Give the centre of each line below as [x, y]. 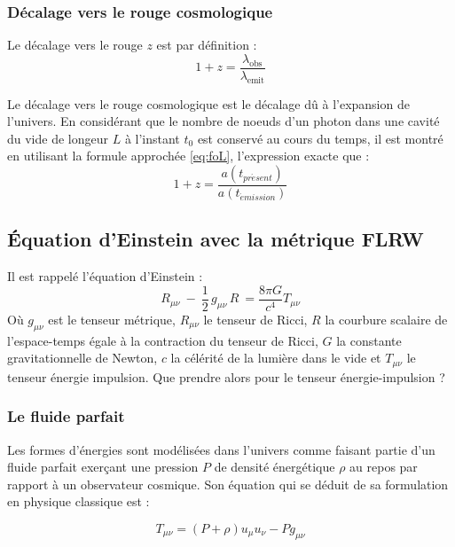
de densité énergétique [275, 467]
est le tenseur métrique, [112, 319]
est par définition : [207, 45]
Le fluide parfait [66, 416]
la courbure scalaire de [386, 319]
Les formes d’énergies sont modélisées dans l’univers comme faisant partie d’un [221, 449]
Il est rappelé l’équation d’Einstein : [105, 276]
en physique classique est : [78, 501]
